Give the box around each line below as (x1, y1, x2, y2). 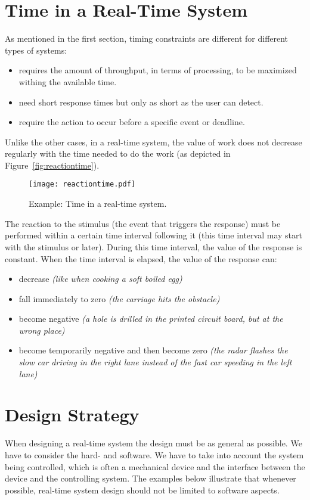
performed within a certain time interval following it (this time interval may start (5, 229, 302, 241)
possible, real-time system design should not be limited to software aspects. (5, 483, 280, 496)
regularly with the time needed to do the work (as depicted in (5, 147, 231, 160)
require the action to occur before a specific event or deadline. (18, 116, 245, 128)
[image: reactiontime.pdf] (29, 180, 135, 189)
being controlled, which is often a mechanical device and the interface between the (5, 460, 305, 473)
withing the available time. (18, 75, 117, 88)
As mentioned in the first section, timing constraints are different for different (5, 32, 289, 45)
